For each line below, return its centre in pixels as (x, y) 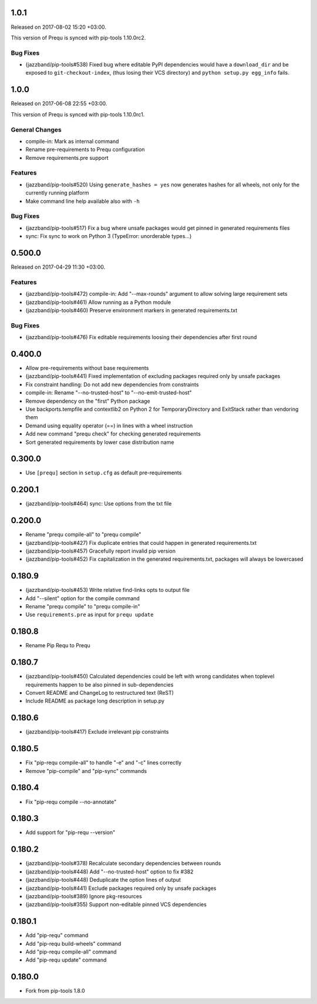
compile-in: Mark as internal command (72, 141)
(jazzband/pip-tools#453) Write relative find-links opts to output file (108, 590)
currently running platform (57, 193)
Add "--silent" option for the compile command (83, 598)
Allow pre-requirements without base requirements (87, 368)
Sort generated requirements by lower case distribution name (100, 442)
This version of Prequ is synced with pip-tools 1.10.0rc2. (78, 38)
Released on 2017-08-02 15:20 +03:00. (59, 27)
